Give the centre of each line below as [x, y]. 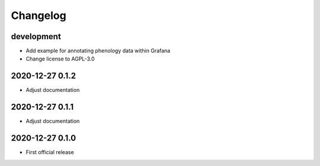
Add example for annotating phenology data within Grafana [98, 51]
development [36, 36]
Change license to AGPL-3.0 [60, 59]
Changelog [39, 15]
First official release [50, 152]
